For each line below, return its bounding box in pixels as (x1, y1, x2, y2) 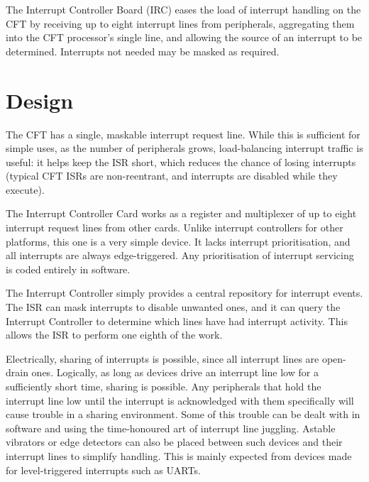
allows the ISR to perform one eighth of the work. (6, 327, 223, 342)
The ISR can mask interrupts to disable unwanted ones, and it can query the (6, 300, 341, 314)
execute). (6, 182, 45, 197)
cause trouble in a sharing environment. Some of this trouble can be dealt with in (6, 407, 360, 422)
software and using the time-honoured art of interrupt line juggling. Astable (6, 420, 336, 435)
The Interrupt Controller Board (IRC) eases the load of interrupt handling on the (6, 2, 361, 16)
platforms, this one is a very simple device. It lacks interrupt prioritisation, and (6, 234, 351, 248)
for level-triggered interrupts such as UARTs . (6, 462, 201, 477)
